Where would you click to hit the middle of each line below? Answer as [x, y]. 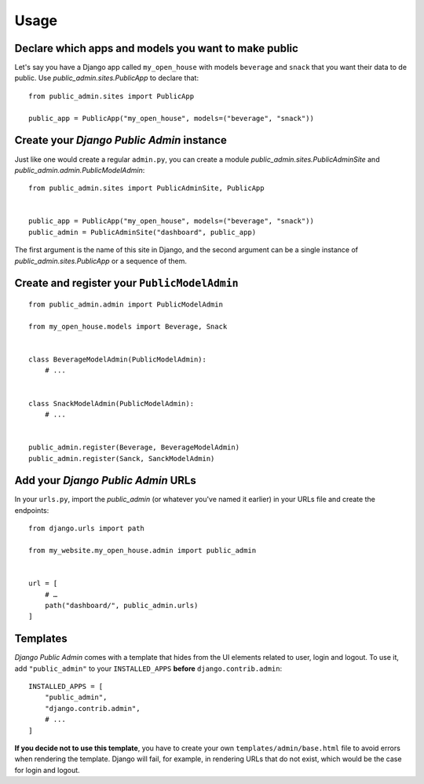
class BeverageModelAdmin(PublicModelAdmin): [118, 360]
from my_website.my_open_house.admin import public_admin [143, 550]
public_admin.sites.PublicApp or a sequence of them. [101, 261]
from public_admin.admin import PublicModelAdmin [126, 305]
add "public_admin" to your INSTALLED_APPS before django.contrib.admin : [148, 669]
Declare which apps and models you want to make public [156, 48]
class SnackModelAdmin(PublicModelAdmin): [111, 403]
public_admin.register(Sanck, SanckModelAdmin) [122, 458]
